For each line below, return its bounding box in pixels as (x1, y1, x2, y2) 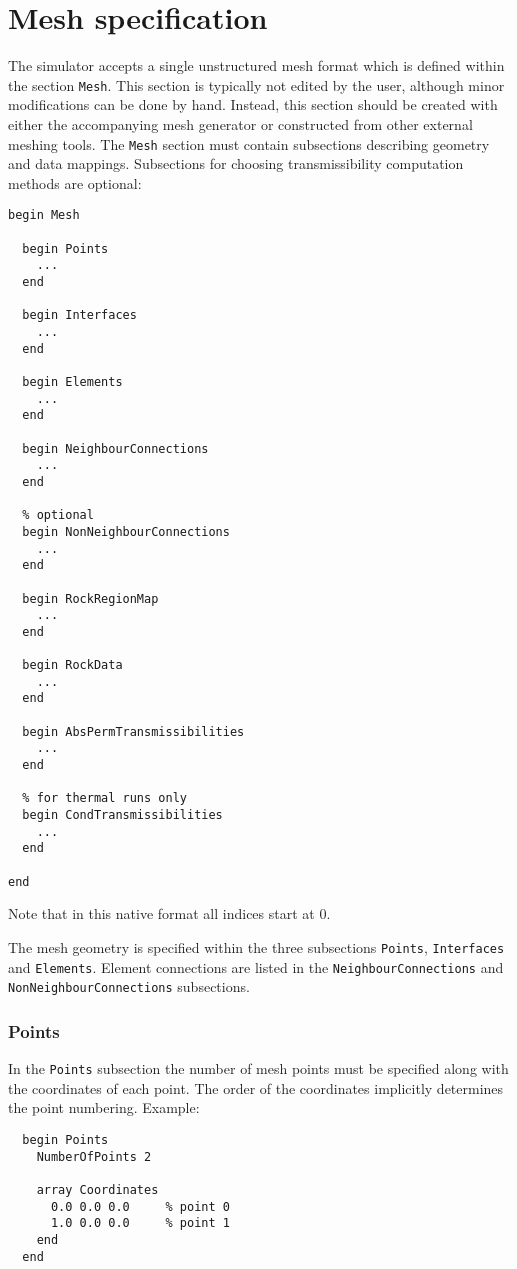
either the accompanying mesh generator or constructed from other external (8, 113, 473, 134)
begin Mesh (8, 208, 80, 223)
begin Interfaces (22, 308, 137, 323)
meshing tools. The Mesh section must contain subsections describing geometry (8, 133, 490, 154)
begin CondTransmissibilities (22, 808, 223, 823)
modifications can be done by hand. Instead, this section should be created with (8, 94, 498, 115)
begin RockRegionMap (22, 591, 159, 606)
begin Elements (22, 374, 123, 389)
